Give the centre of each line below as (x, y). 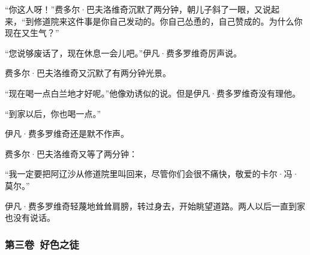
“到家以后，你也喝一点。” (53, 113)
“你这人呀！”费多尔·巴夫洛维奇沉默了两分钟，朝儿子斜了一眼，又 (134, 9)
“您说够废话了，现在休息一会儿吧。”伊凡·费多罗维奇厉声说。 (124, 52)
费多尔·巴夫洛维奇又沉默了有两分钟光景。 (88, 73)
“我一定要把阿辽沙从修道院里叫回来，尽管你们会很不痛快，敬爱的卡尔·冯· (152, 174)
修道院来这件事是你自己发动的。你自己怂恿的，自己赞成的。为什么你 (168, 21)
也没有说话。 (30, 217)
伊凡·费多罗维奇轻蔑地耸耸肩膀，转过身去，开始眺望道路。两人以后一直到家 (155, 205)
